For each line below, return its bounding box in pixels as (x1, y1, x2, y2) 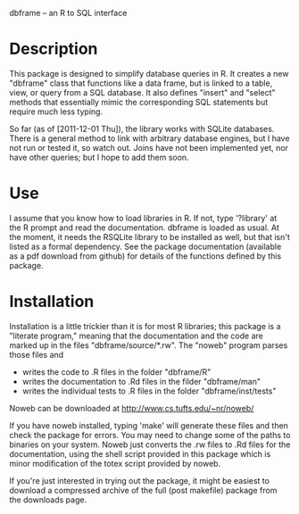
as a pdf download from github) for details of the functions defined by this (9, 250, 282, 261)
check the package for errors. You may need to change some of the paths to (9, 429, 291, 440)
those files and (9, 349, 64, 360)
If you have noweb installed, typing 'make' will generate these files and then (9, 419, 288, 431)
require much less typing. (9, 106, 104, 117)
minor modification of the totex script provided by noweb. (9, 458, 221, 468)
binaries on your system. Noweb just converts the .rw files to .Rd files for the (9, 439, 291, 450)
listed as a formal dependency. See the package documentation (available (9, 241, 282, 252)
